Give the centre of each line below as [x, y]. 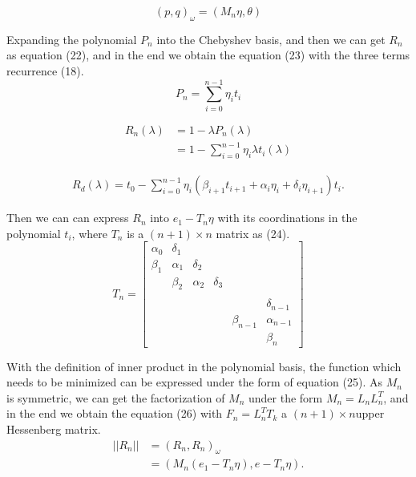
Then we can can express [68, 218]
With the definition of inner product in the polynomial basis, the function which [204, 366]
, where [89, 233]
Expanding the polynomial [72, 39]
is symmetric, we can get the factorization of [116, 397]
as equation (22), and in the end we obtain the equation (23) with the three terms [208, 55]
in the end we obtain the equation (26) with [115, 413]
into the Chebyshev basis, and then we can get [271, 39]
